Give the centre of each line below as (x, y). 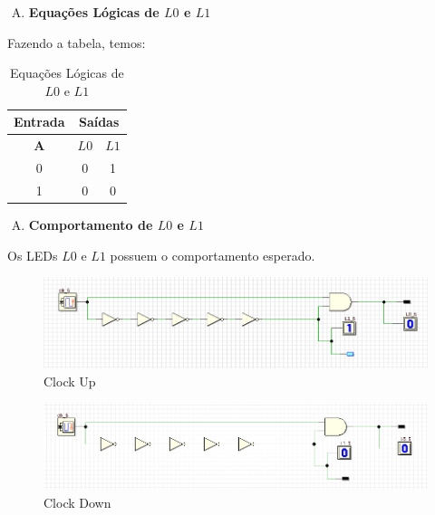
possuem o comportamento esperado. (213, 255)
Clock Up (70, 381)
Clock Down (77, 502)
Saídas (99, 122)
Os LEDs (33, 255)
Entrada (39, 122)
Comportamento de (91, 224)
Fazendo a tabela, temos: (77, 42)
